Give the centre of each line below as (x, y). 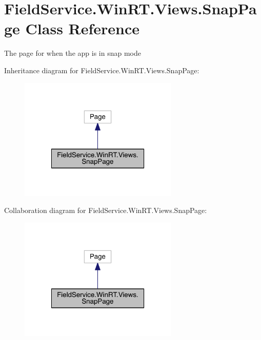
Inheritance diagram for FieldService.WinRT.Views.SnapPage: (102, 70)
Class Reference (83, 28)
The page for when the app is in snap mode (73, 53)
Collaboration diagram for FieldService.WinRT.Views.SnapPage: (106, 210)
